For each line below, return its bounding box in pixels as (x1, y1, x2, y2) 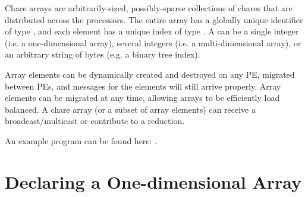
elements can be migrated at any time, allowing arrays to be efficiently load (5, 91, 280, 104)
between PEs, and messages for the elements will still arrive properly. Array (5, 80, 281, 92)
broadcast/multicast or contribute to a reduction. (5, 115, 185, 127)
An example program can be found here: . (5, 134, 158, 147)
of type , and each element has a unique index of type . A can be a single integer (5, 25, 299, 37)
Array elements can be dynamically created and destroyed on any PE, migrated (5, 68, 295, 80)
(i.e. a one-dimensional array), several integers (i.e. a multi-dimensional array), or (5, 36, 301, 49)
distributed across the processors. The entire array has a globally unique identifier (5, 13, 303, 26)
